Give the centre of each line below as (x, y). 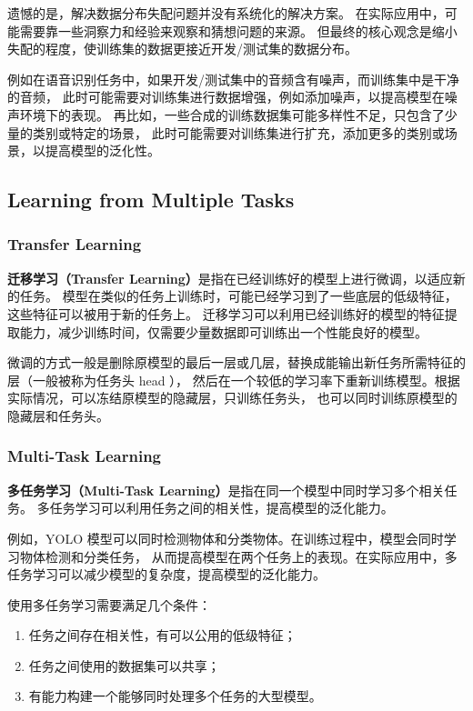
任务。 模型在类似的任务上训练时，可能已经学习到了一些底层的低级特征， (238, 296)
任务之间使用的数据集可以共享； (124, 665)
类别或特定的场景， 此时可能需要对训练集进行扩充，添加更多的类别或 (238, 132)
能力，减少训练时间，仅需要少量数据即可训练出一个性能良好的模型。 (223, 331)
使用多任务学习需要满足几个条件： (109, 604)
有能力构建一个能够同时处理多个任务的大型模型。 (175, 696)
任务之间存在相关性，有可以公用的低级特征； (162, 635)
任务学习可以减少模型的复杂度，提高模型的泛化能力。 (166, 574)
